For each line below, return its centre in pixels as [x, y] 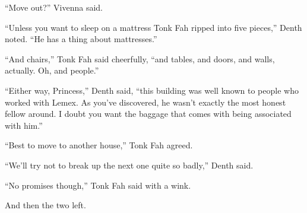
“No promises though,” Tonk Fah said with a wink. [98, 185]
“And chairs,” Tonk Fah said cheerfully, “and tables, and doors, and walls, [140, 58]
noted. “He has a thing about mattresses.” [81, 39]
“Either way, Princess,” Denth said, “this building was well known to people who [152, 90]
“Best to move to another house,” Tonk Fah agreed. [99, 145]
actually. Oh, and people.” [52, 70]
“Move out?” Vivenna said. [54, 7]
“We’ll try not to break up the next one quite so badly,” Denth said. [129, 165]
